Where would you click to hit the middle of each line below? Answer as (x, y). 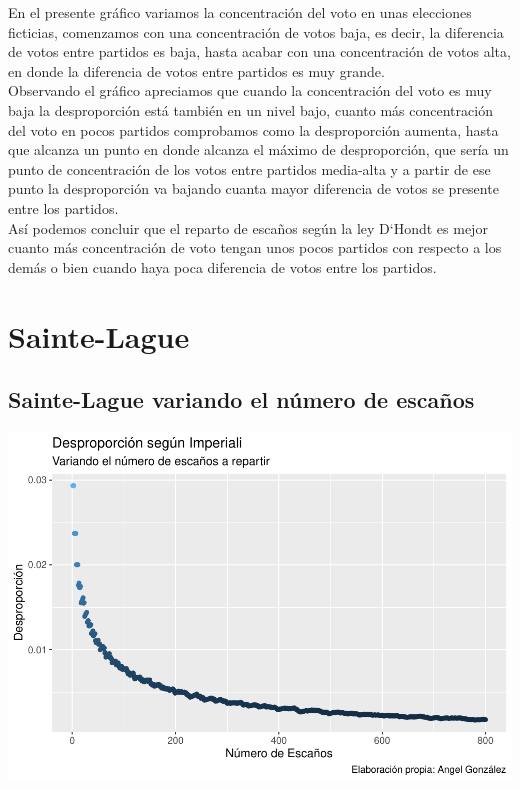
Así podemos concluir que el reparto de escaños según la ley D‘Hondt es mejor (248, 227)
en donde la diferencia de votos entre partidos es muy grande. (196, 70)
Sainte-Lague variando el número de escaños (241, 399)
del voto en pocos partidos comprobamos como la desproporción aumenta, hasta (253, 129)
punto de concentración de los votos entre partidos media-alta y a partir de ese (249, 168)
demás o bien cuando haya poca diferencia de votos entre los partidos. (222, 266)
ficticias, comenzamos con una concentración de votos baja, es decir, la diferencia (256, 31)
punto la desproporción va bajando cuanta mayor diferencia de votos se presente (253, 188)
